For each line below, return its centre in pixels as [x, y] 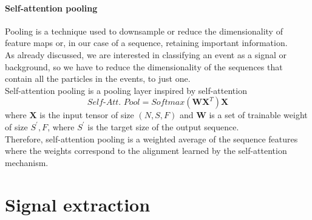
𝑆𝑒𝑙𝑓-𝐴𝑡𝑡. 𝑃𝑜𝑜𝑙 [114, 103]
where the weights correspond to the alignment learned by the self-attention [146, 151]
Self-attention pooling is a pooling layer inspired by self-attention [126, 90]
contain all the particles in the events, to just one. [98, 78]
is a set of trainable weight [258, 115]
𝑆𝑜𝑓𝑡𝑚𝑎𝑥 [168, 103]
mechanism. [27, 162]
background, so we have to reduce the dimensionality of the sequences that [144, 66]
